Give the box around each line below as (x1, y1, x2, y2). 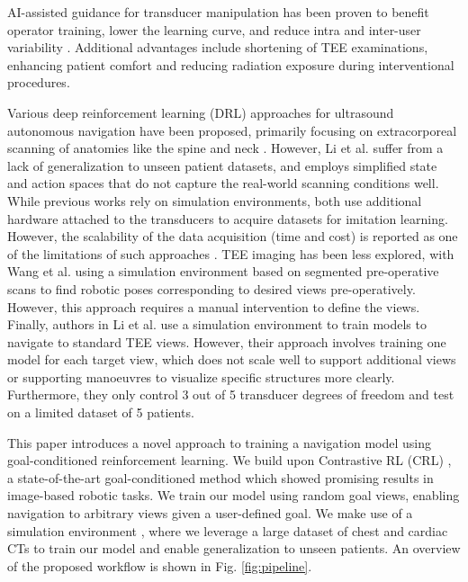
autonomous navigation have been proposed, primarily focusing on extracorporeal (7, 121, 457, 139)
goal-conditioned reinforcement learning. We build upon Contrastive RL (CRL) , (7, 451, 452, 470)
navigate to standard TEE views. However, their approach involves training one (7, 332, 446, 351)
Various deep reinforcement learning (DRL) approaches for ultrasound (7, 103, 394, 121)
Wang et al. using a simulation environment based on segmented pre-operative (7, 262, 439, 281)
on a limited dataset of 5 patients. (7, 403, 194, 422)
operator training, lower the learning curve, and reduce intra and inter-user (7, 20, 421, 39)
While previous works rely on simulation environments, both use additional (7, 191, 422, 210)
